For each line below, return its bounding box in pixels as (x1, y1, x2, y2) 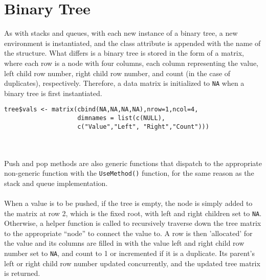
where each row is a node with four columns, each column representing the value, (4, 57, 258, 68)
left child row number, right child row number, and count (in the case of (4, 67, 231, 78)
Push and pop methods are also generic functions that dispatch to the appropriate (4, 157, 262, 168)
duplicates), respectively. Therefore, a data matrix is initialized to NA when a (4, 78, 245, 88)
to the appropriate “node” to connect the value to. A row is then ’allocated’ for (4, 227, 253, 238)
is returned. (4, 268, 40, 278)
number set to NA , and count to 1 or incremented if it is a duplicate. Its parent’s (4, 247, 255, 258)
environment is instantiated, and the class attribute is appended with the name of (4, 37, 261, 48)
